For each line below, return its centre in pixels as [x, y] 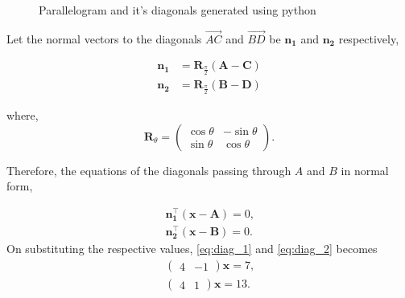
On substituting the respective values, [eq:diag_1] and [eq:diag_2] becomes [192, 249]
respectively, [369, 38]
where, [23, 115]
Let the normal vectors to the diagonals [104, 38]
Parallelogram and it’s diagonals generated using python [178, 10]
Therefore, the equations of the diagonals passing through [149, 170]
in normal [365, 170]
